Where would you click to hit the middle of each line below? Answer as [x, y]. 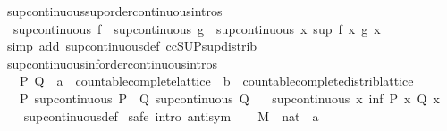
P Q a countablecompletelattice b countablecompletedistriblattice [216, 81]
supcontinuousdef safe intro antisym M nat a [171, 115]
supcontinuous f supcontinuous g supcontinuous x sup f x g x [197, 28]
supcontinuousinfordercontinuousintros [112, 63]
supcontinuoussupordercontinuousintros [114, 11]
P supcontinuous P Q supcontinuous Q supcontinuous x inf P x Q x [229, 98]
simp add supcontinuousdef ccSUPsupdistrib [132, 46]
